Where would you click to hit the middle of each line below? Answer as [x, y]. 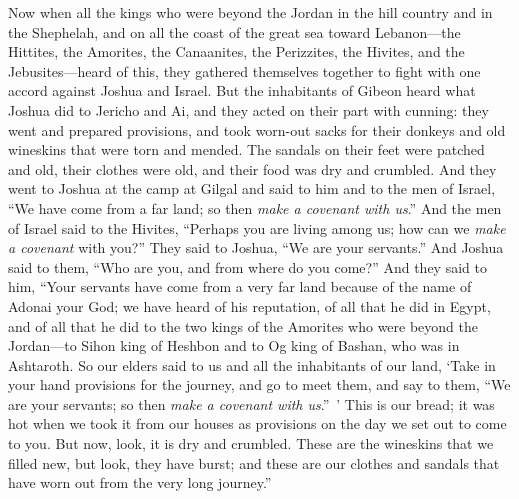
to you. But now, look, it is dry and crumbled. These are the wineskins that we [251, 443]
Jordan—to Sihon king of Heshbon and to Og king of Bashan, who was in [234, 345]
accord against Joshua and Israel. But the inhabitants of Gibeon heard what [242, 90]
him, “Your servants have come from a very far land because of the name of [240, 286]
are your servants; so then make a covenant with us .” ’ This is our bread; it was [251, 403]
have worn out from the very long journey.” [140, 482]
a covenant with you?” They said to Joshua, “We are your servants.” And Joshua [256, 247]
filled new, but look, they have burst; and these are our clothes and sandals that [254, 462]
